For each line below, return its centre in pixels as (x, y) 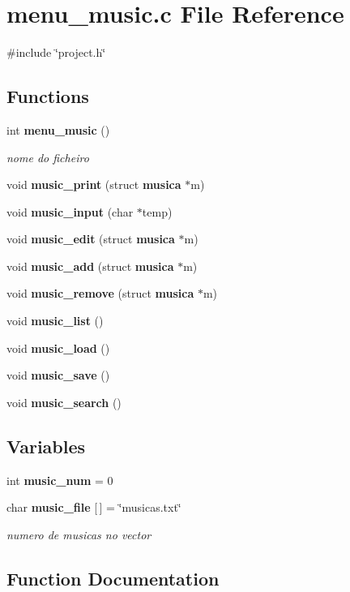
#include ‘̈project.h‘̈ (56, 52)
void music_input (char (70, 211)
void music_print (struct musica (94, 184)
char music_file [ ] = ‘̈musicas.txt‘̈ (94, 507)
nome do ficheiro (48, 157)
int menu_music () (58, 129)
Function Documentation (113, 578)
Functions (48, 96)
